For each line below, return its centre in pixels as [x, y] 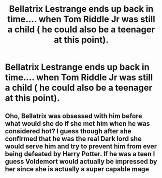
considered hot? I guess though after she [68, 131]
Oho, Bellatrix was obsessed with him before [74, 116]
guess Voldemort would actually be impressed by [81, 161]
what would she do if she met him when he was [77, 123]
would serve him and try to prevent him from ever [81, 146]
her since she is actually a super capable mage [77, 169]
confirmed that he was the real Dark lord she [73, 138]
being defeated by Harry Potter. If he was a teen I [80, 154]
